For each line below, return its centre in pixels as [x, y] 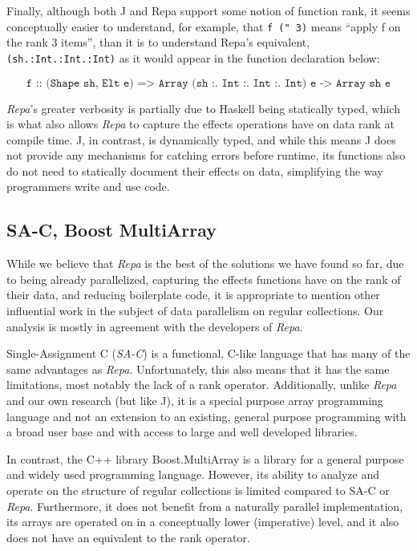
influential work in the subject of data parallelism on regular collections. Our [195, 311]
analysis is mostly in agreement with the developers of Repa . [155, 326]
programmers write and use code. [88, 186]
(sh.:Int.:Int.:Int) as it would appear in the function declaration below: [193, 57]
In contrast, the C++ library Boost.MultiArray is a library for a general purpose [205, 458]
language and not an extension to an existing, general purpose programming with [206, 416]
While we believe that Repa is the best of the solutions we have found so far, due [205, 263]
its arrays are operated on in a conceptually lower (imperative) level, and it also [203, 522]
